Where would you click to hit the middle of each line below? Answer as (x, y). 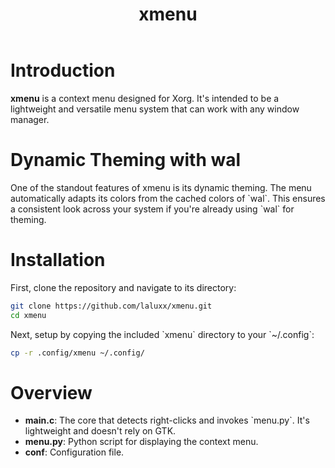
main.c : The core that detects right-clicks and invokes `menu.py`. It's (167, 420)
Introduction (63, 70)
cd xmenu (28, 315)
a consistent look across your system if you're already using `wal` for (152, 209)
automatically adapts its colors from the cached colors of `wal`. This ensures (168, 198)
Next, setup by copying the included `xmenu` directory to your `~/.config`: (162, 334)
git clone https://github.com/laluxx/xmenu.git (111, 306)
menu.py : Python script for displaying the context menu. (141, 442)
